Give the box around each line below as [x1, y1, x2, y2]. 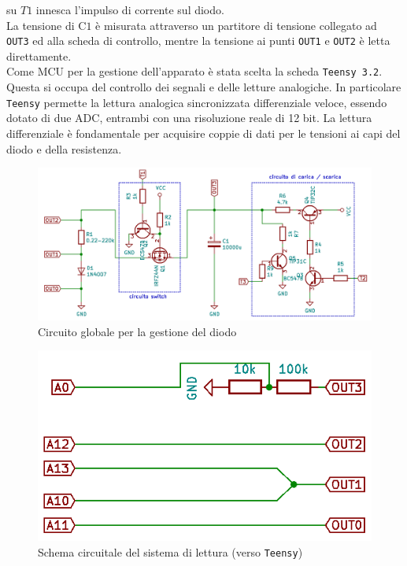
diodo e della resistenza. [6, 140, 122, 157]
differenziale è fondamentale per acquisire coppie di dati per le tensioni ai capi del [6, 124, 401, 141]
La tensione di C [6, 17, 87, 33]
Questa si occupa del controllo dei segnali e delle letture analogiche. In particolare [6, 79, 401, 95]
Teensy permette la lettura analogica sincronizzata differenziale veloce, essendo [6, 94, 387, 110]
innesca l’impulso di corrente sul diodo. [35, 2, 224, 17]
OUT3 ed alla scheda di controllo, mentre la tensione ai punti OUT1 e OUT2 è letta [6, 32, 390, 49]
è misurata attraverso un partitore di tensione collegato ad [95, 17, 377, 33]
